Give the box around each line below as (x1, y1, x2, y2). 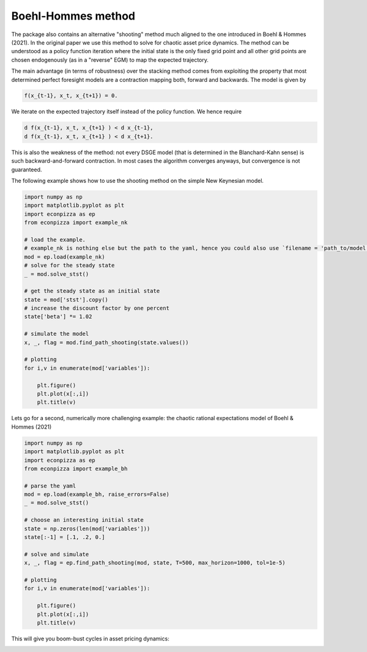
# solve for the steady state (24, 262, 115, 269)
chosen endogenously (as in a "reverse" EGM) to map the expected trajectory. (11, 56, 209, 64)
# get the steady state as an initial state (24, 287, 160, 295)
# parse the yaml (24, 482, 76, 489)
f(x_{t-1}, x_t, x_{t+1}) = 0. (24, 92, 119, 99)
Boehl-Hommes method (11, 9, 136, 23)
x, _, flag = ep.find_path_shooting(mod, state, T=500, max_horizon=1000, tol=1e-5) (24, 560, 286, 566)
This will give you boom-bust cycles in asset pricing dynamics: (11, 635, 169, 642)
